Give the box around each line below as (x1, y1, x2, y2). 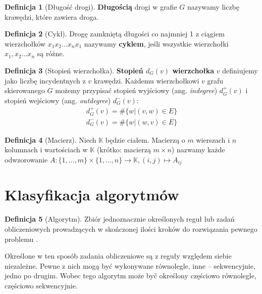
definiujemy (222, 65, 258, 75)
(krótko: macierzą (96, 144, 151, 155)
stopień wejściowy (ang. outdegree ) (5, 95, 111, 105)
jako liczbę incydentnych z (5, 75, 86, 86)
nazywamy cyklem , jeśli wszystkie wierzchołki (84, 38, 229, 49)
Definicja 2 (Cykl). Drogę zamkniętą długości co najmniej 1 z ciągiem (5, 28, 225, 39)
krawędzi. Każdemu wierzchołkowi (93, 75, 199, 86)
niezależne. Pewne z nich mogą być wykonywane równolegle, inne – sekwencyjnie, (5, 260, 255, 271)
